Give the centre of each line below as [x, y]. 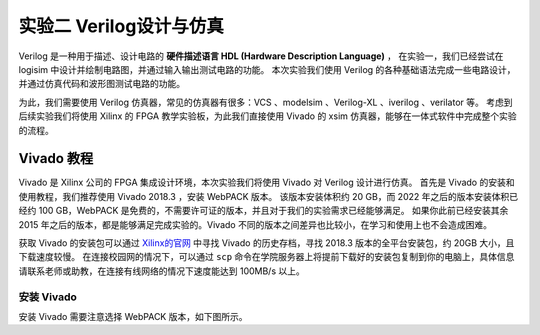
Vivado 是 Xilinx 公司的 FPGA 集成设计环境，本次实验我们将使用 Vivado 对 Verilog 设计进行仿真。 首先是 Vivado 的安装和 [266, 182]
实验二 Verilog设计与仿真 [121, 26]
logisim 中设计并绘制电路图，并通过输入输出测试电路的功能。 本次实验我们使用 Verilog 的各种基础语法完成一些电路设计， [267, 69]
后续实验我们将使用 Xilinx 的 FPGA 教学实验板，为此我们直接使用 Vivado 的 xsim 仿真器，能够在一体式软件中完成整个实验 [267, 116]
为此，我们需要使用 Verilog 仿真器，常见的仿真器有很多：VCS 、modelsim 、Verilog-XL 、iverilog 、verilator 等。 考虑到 [265, 102]
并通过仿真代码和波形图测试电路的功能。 [101, 84]
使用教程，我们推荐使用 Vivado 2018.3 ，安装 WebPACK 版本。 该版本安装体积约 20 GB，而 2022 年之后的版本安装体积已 [268, 196]
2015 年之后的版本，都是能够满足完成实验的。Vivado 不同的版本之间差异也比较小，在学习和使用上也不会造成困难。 [255, 224]
